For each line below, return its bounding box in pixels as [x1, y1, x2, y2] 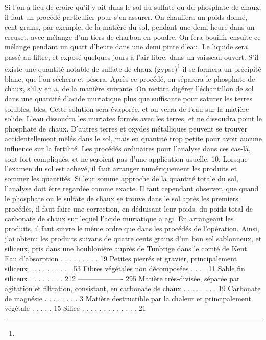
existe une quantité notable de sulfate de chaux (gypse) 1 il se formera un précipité [5, 62, 261, 74]
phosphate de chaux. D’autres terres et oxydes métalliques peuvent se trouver [5, 123, 247, 134]
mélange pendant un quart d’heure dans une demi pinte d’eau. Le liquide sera [5, 41, 248, 52]
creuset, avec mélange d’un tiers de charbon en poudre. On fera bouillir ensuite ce [5, 31, 261, 42]
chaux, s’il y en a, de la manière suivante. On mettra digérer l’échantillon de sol [5, 83, 254, 94]
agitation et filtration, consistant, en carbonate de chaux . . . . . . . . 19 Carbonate [5, 283, 261, 294]
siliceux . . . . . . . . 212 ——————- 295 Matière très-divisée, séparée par [5, 273, 240, 283]
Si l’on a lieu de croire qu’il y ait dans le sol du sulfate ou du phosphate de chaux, [5, 2, 261, 12]
